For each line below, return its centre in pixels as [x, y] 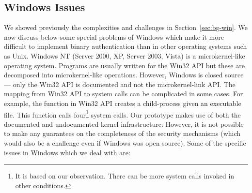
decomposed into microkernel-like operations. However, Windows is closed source [124, 75]
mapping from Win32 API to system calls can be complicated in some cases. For [124, 94]
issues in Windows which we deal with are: [67, 152]
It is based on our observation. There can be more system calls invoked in [125, 176]
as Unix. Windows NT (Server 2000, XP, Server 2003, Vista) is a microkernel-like [125, 55]
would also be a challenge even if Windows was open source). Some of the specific [125, 142]
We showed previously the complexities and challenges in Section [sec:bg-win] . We [126, 27]
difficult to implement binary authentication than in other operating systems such [126, 46]
